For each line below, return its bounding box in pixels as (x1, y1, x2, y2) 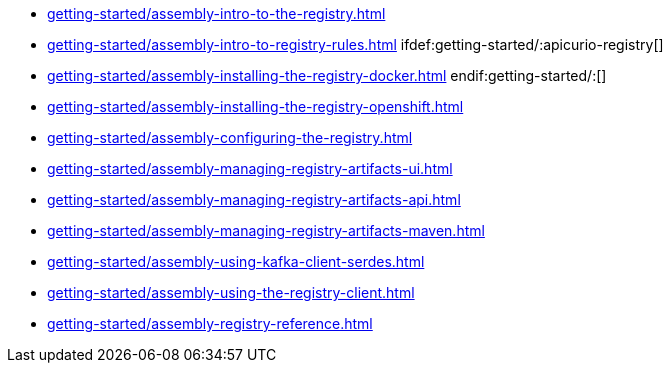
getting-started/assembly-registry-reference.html (47, 315, 373, 332)
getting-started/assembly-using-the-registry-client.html (47, 284, 415, 301)
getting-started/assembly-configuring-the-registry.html (47, 129, 413, 146)
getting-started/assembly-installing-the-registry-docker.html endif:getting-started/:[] (47, 67, 607, 84)
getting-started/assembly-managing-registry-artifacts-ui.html (47, 160, 453, 177)
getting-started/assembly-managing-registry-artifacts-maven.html (47, 222, 485, 239)
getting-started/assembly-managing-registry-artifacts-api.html (47, 191, 461, 208)
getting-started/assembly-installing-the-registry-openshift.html (47, 98, 464, 115)
